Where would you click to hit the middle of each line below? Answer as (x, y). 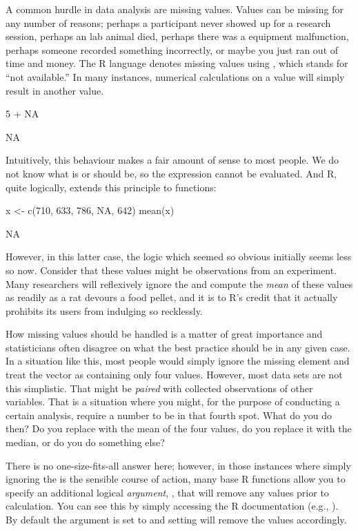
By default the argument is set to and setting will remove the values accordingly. (176, 519)
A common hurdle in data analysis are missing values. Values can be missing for (175, 9)
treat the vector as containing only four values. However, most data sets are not (174, 375)
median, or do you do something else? (85, 442)
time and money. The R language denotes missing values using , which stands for (177, 63)
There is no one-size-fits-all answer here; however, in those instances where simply (178, 465)
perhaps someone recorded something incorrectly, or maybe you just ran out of (172, 49)
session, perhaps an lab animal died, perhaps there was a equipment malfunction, (177, 36)
